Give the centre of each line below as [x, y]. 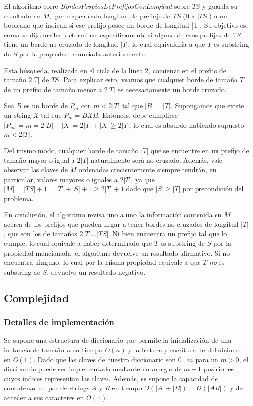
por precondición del [213, 189]
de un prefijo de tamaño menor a [53, 89]
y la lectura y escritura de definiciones [185, 350]
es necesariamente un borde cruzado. [172, 89]
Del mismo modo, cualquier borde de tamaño [71, 150]
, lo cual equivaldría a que [167, 44]
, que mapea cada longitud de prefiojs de [110, 15]
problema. [19, 198]
